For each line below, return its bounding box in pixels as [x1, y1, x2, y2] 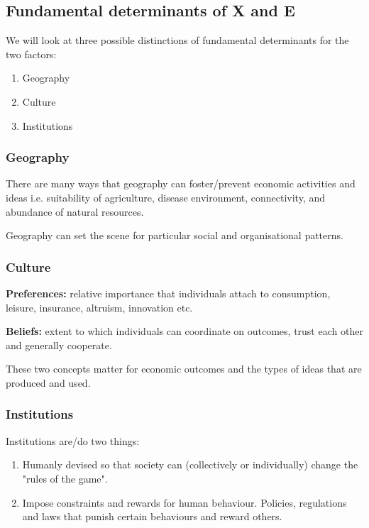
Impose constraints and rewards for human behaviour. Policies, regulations [22, 495, 347, 510]
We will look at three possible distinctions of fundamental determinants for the [6, 33, 349, 48]
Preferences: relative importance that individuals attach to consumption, [6, 285, 331, 300]
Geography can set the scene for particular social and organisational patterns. [6, 228, 343, 243]
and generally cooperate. [6, 337, 112, 352]
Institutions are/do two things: [6, 433, 140, 448]
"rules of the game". [22, 471, 108, 485]
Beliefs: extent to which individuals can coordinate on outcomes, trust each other [6, 324, 363, 339]
